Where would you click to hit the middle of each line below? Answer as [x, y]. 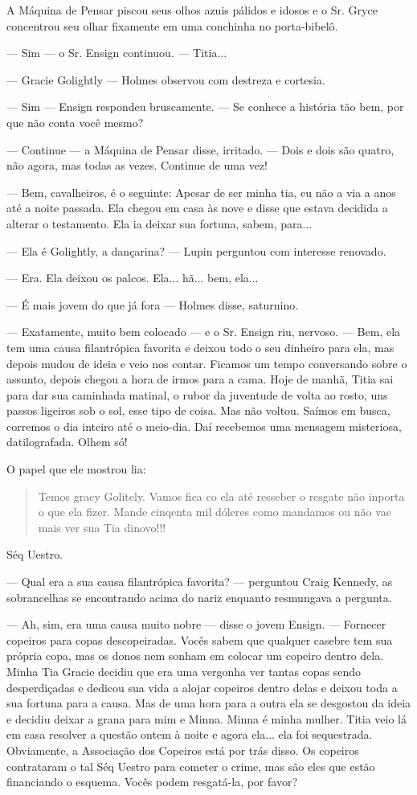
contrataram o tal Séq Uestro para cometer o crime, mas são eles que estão [191, 766]
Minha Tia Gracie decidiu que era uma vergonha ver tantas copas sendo [184, 671]
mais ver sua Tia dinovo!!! [102, 527]
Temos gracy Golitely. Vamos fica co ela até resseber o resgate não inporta [221, 496]
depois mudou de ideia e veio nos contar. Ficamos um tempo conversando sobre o [207, 363]
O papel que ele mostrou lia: [76, 469]
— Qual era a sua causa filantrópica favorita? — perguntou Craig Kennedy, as [200, 582]
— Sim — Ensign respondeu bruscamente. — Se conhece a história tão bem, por [205, 107]
